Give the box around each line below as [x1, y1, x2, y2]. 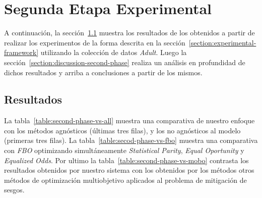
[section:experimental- [188, 37, 256, 47]
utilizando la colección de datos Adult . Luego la [40, 47, 187, 58]
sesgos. [4, 184, 25, 195]
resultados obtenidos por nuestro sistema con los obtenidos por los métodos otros [4, 165, 254, 175]
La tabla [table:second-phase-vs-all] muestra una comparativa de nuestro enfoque [4, 115, 255, 126]
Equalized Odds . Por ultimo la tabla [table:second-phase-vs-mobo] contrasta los [4, 155, 249, 165]
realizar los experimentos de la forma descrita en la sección [4, 37, 185, 47]
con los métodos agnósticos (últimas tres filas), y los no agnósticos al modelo [4, 125, 241, 135]
